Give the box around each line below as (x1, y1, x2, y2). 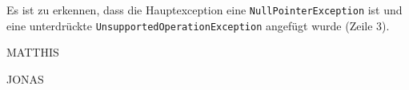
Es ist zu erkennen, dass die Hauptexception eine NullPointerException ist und (6, 2, 403, 18)
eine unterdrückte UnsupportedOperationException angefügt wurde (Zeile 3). (6, 17, 390, 33)
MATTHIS (6, 44, 59, 61)
